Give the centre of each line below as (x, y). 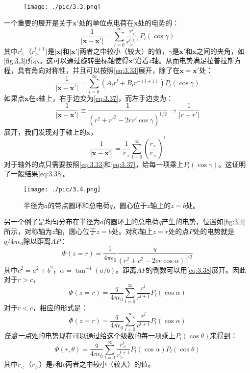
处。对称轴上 (132, 231)
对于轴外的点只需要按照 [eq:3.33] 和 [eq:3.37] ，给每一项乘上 (94, 164)
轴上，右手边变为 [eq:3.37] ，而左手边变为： (106, 98)
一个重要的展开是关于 (38, 22)
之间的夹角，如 (220, 51)
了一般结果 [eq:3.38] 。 (37, 174)
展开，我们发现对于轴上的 (45, 131)
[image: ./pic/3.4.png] (62, 190)
